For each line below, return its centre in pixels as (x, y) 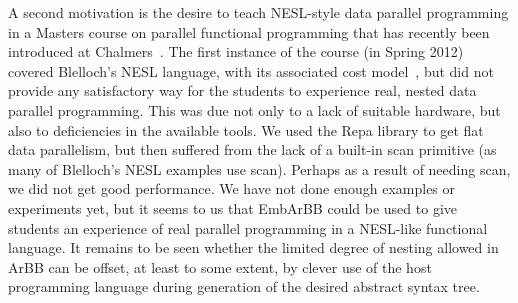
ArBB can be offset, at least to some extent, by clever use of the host (220, 266)
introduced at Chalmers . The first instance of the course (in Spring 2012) (236, 51)
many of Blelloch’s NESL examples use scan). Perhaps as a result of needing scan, (259, 168)
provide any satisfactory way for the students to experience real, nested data (242, 90)
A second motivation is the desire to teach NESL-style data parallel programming (258, 12)
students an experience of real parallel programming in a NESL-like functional (248, 227)
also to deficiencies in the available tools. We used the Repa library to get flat (246, 129)
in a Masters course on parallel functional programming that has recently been (249, 31)
